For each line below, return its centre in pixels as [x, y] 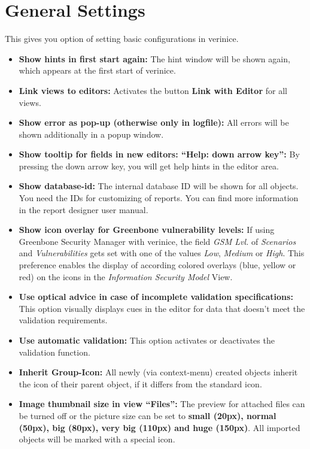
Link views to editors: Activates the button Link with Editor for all [153, 90]
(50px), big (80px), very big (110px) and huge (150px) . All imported [159, 427]
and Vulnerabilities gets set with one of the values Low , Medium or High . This [162, 253]
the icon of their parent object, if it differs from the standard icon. [140, 383]
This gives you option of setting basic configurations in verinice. [122, 39]
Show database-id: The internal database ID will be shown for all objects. [159, 186]
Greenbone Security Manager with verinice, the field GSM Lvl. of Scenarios [157, 241]
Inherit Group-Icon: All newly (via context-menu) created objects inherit [158, 372]
